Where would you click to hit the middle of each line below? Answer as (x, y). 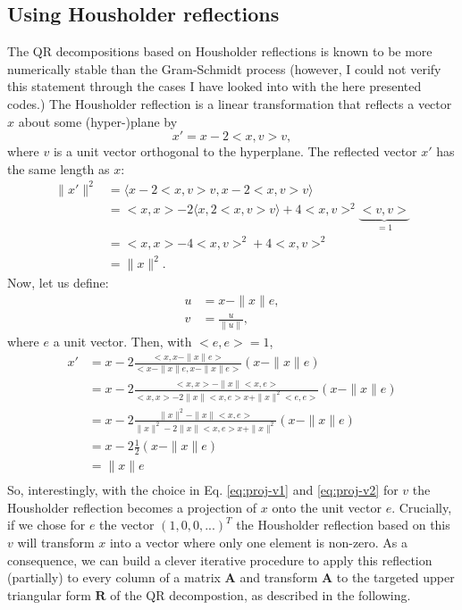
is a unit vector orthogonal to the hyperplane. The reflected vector (235, 151)
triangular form (49, 594)
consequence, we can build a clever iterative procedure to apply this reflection (220, 560)
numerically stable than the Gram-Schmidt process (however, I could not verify (224, 68)
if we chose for (46, 525)
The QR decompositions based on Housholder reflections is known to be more (220, 51)
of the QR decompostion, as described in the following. (260, 594)
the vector (127, 525)
